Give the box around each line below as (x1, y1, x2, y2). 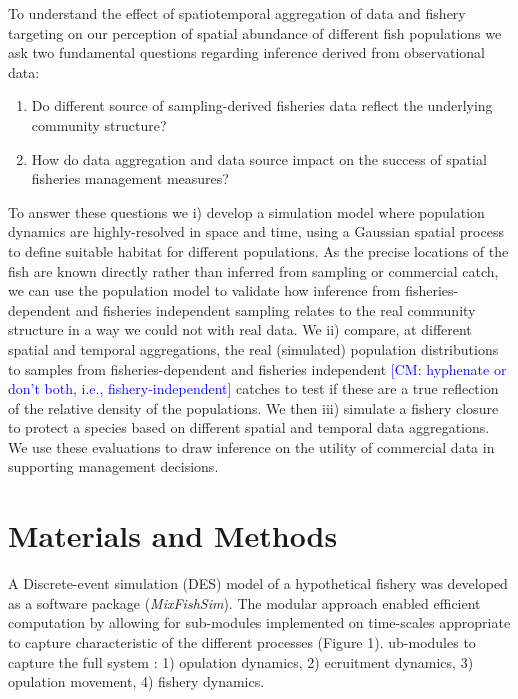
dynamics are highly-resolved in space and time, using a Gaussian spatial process (8, 221, 504, 242)
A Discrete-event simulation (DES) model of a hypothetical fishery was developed (8, 573, 508, 594)
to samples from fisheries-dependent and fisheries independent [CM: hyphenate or (8, 358, 507, 379)
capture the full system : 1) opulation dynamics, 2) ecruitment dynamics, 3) (8, 651, 474, 672)
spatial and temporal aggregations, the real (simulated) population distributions (8, 338, 499, 359)
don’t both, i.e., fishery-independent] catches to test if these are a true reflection (8, 378, 499, 399)
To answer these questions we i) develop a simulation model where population (8, 201, 485, 222)
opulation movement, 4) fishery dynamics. (8, 671, 265, 692)
